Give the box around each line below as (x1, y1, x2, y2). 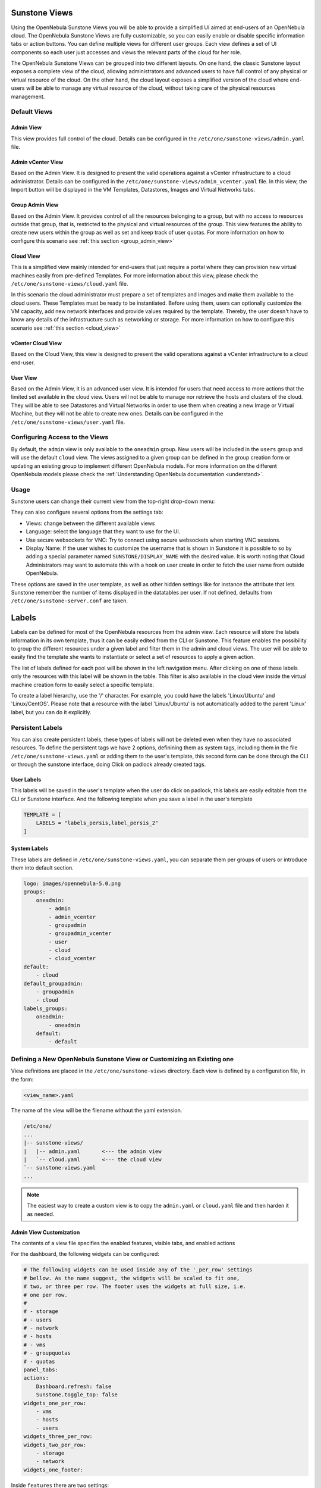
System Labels (11, 845, 49, 852)
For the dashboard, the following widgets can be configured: (11, 1251, 160, 1258)
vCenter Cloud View (11, 339, 62, 346)
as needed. (27, 1210, 55, 1217)
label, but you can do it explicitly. (11, 708, 92, 715)
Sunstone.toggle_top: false (36, 1392, 118, 1398)
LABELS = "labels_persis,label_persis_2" (36, 820, 159, 827)
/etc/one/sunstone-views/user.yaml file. (11, 418, 125, 426)
